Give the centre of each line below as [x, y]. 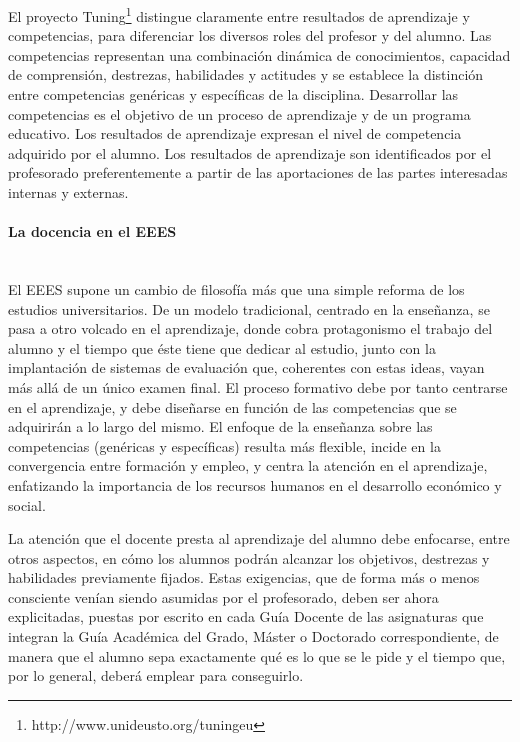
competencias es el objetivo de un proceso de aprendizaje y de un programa [239, 113]
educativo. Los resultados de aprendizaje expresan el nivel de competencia [235, 133]
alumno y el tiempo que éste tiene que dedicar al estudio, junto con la [222, 347]
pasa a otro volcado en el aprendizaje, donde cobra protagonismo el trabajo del [250, 328]
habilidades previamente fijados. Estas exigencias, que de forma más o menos [244, 577]
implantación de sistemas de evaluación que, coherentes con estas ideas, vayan [246, 367]
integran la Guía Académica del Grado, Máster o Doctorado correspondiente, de [253, 636]
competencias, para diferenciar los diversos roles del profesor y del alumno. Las [250, 35]
